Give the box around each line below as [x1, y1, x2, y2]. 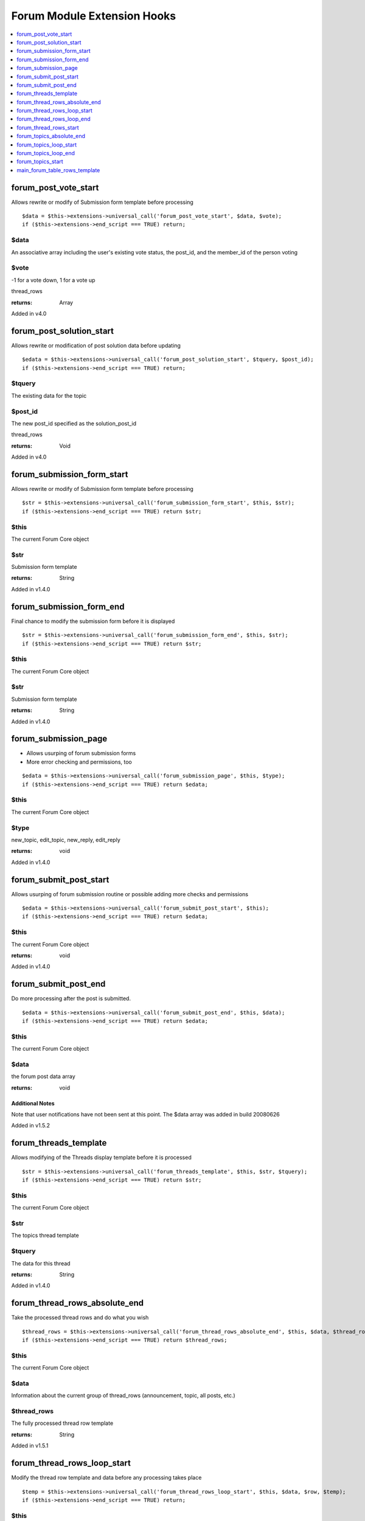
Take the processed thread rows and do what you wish [11, 1314, 149, 1321]
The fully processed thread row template [11, 1419, 114, 1427]
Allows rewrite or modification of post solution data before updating [11, 341, 181, 349]
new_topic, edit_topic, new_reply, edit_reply [11, 836, 121, 843]
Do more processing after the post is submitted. [11, 995, 131, 1002]
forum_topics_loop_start [16, 141, 77, 148]
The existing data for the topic [11, 392, 87, 399]
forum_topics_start [16, 158, 63, 165]
